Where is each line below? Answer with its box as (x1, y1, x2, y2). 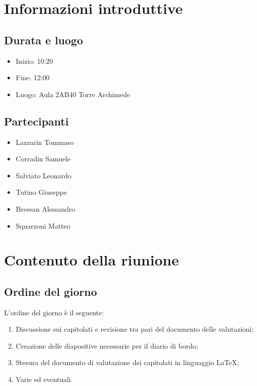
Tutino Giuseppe (15, 187, 67, 197)
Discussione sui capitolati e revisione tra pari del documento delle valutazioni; (15, 324, 254, 334)
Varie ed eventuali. (15, 374, 73, 385)
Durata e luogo (4, 32, 83, 47)
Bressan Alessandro (15, 203, 75, 214)
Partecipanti (4, 113, 69, 129)
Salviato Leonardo (15, 170, 71, 180)
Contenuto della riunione (4, 250, 179, 270)
